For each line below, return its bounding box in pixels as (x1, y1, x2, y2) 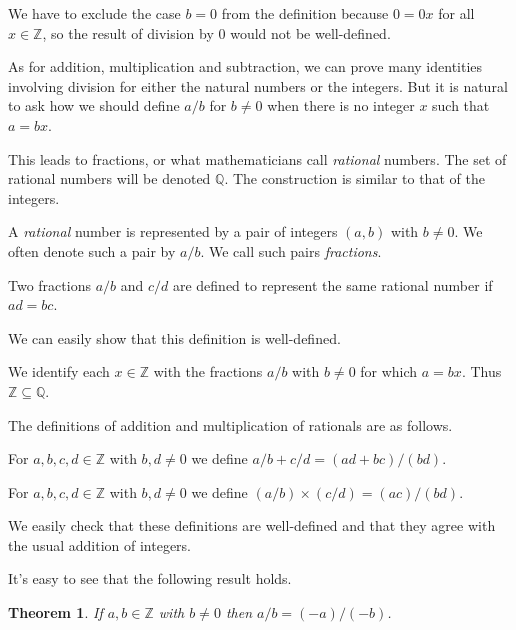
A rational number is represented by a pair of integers (8, 221, 338, 242)
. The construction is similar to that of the (224, 168, 485, 189)
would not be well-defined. (230, 22, 391, 43)
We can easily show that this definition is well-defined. (8, 327, 341, 348)
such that (432, 95, 490, 116)
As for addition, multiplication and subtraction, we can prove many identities (8, 56, 483, 77)
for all (438, 3, 475, 23)
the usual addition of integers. (8, 534, 191, 555)
